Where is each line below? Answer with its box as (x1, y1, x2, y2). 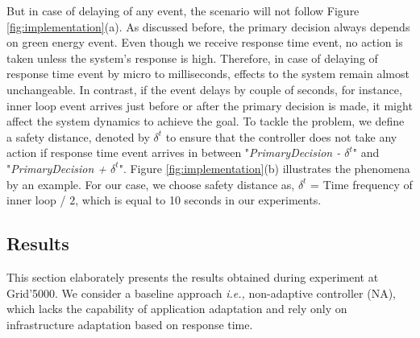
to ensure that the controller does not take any (165, 128, 397, 145)
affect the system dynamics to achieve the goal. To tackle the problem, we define (6, 113, 405, 130)
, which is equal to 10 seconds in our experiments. (75, 192, 322, 208)
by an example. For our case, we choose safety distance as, (6, 175, 295, 192)
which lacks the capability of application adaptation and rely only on (6, 300, 347, 317)
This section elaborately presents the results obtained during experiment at (6, 268, 379, 285)
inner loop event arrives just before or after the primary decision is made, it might (6, 97, 413, 113)
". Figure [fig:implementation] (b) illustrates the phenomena (119, 159, 410, 176)
